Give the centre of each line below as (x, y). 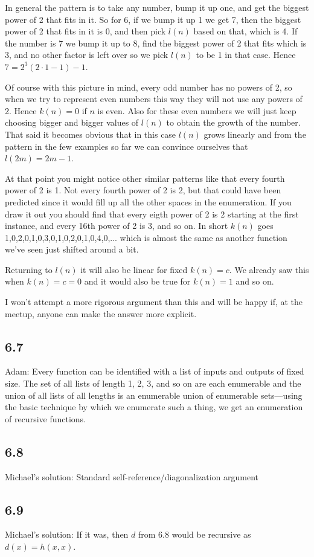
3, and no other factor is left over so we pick (87, 55)
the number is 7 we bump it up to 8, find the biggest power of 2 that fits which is (156, 43)
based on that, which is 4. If (245, 31)
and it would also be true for (137, 281)
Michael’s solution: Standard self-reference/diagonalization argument (132, 476)
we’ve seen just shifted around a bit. (72, 249)
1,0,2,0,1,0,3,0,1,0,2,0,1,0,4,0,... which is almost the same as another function (146, 237)
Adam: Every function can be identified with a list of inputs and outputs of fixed (155, 371)
